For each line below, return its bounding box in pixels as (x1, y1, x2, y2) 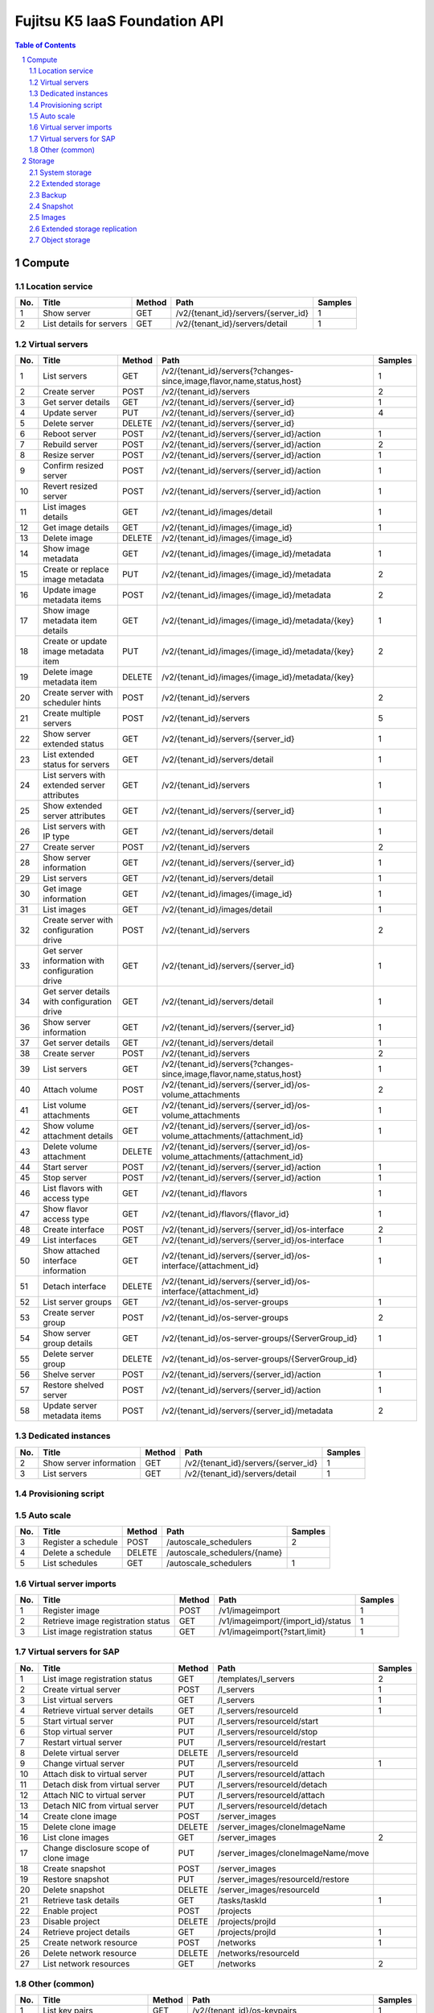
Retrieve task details (43, 1895, 120, 1906)
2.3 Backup (29, 190, 68, 200)
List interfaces (43, 1234, 97, 1246)
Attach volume (43, 1084, 98, 1095)
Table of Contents (14, 40, 76, 50)
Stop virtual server (43, 1726, 113, 1737)
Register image (43, 1605, 100, 1616)
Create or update (43, 636, 108, 647)
